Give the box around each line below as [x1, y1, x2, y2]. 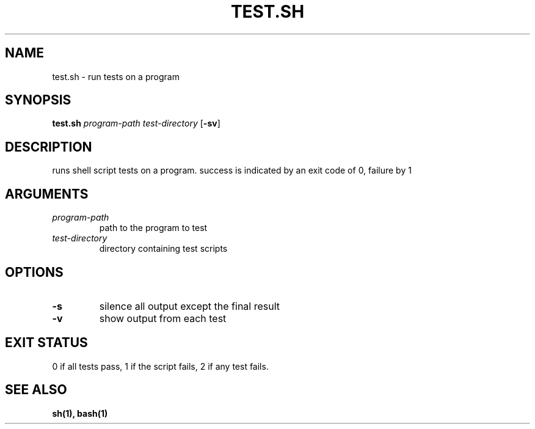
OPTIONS [5, 264, 64, 280]
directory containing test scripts [99, 243, 228, 254]
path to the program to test [99, 222, 208, 233]
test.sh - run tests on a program [52, 71, 180, 82]
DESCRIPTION [5, 139, 92, 155]
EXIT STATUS [5, 335, 88, 351]
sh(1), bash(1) [52, 408, 108, 419]
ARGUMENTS [5, 186, 89, 202]
